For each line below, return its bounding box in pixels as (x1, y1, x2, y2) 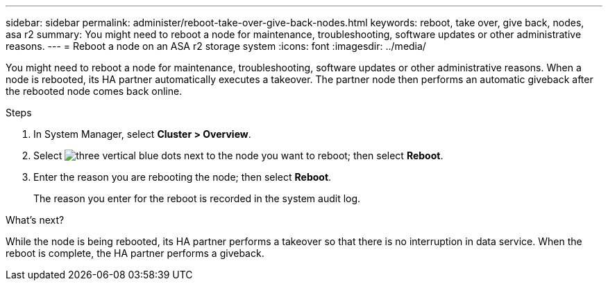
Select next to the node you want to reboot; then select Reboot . (33, 150, 444, 161)
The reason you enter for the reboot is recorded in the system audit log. (33, 193, 361, 204)
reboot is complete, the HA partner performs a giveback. (6, 247, 264, 259)
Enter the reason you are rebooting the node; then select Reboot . (33, 171, 332, 183)
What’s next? (6, 214, 65, 226)
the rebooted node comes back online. (6, 85, 183, 97)
